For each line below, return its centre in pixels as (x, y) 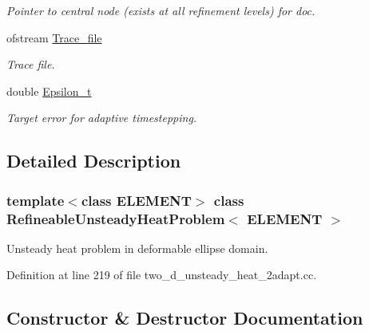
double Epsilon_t (49, 91)
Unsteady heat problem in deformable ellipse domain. (137, 248)
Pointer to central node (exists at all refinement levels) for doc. (161, 10)
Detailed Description (94, 161)
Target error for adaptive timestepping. (102, 118)
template (36, 200)
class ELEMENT (136, 200)
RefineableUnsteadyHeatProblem (116, 218)
